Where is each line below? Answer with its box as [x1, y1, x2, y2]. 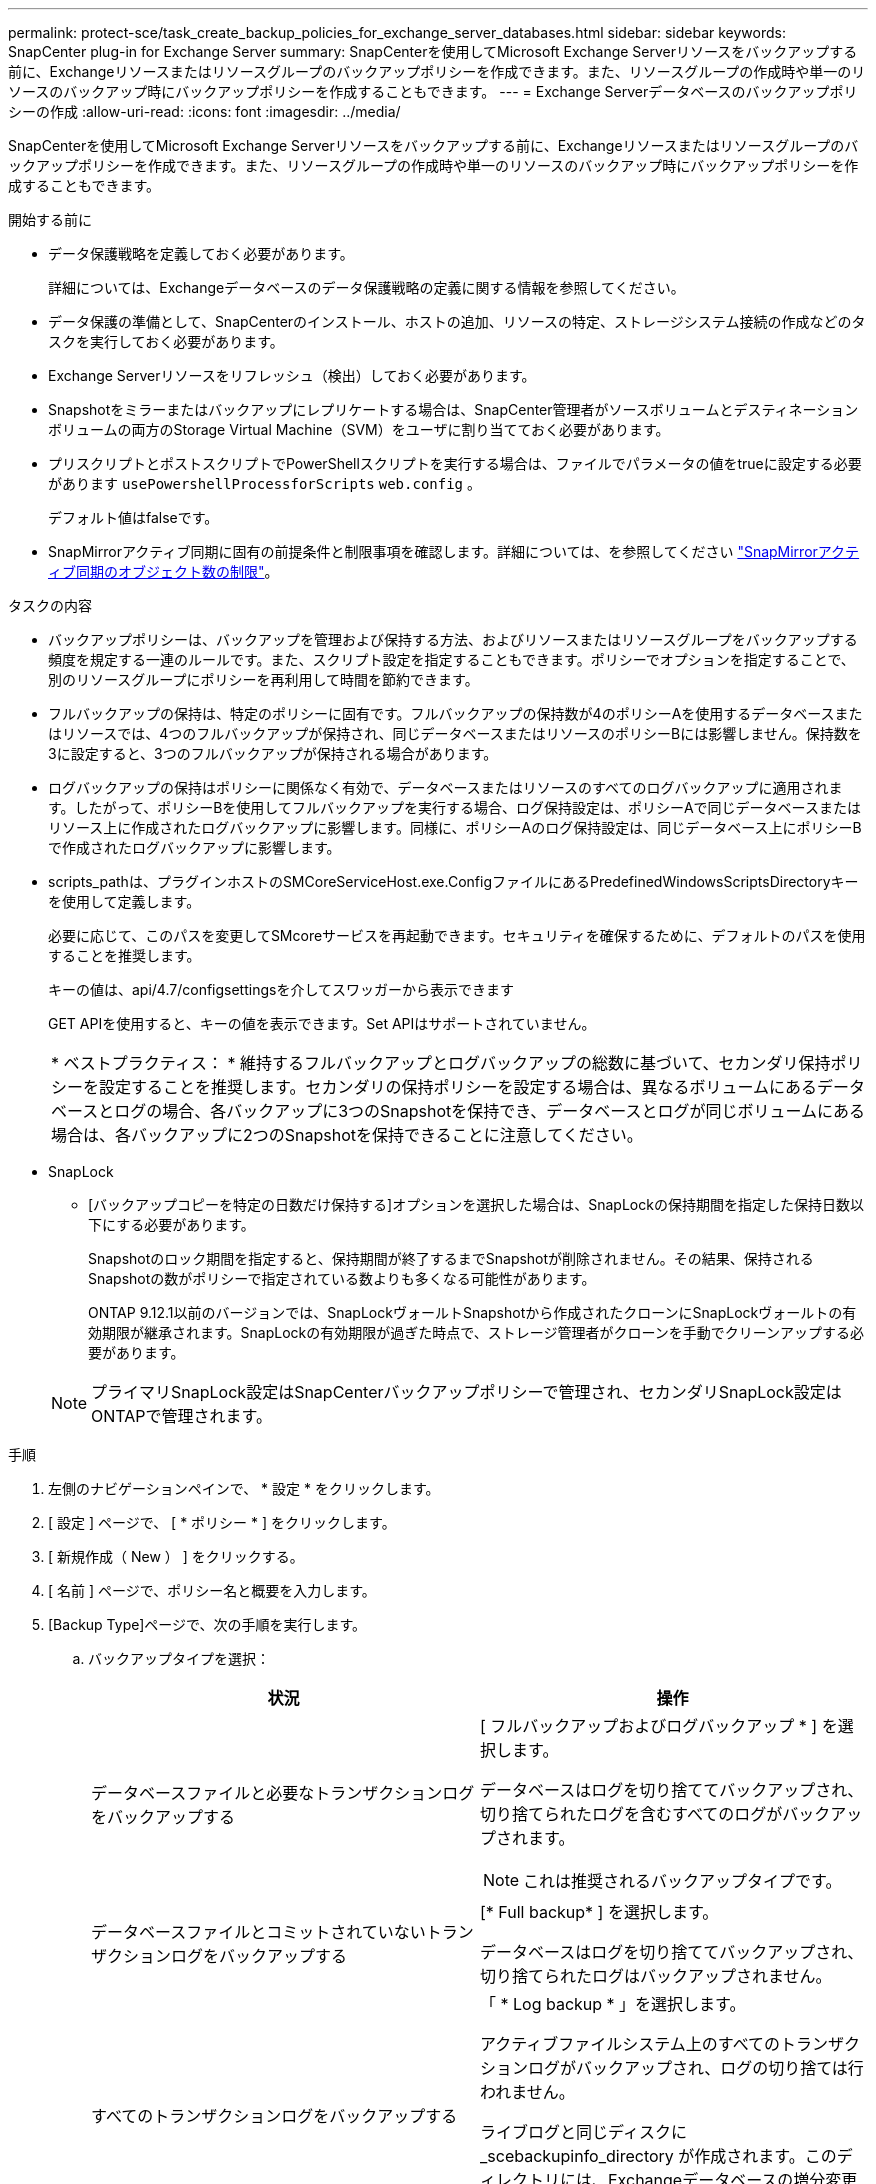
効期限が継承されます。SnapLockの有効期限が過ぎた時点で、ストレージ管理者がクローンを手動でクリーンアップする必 [88, 1324, 865, 1341]
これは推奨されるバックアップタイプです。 [523, 1871, 842, 1891]
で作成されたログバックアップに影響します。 [48, 839, 341, 856]
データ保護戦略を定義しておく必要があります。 [48, 245, 354, 262]
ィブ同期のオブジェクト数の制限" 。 [48, 563, 279, 580]
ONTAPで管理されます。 [91, 1406, 272, 1426]
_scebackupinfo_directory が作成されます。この [480, 2146, 837, 2166]
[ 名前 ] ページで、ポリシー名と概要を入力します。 [48, 1582, 376, 1599]
